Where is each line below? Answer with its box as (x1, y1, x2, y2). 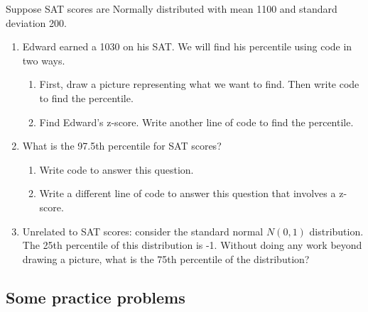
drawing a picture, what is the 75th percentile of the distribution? (22, 251, 310, 266)
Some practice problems (6, 286, 185, 308)
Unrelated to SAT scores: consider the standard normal (22, 223, 264, 238)
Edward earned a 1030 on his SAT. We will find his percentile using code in (22, 39, 352, 54)
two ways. (22, 52, 65, 67)
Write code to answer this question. (39, 162, 194, 177)
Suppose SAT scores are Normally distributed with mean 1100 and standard (6, 1, 337, 16)
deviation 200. (6, 15, 67, 30)
